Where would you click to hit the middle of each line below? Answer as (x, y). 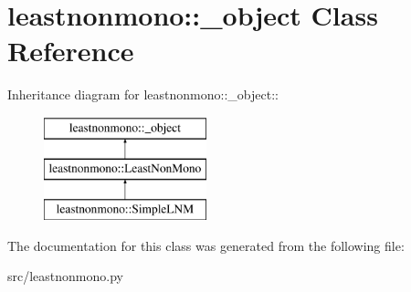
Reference (71, 51)
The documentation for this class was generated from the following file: (206, 245)
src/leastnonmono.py (65, 276)
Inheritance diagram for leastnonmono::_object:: (143, 94)
